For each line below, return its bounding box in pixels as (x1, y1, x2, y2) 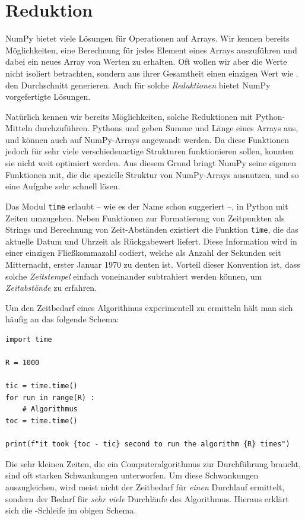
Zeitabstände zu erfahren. (5, 281, 97, 294)
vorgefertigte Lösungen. (5, 90, 91, 103)
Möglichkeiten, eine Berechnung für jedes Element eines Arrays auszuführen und (5, 43, 297, 56)
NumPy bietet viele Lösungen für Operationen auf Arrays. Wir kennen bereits (5, 32, 290, 45)
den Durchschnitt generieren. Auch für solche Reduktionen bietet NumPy (5, 78, 271, 91)
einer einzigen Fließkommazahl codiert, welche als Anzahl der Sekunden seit (5, 246, 281, 259)
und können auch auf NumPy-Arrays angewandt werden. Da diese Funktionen (5, 133, 290, 145)
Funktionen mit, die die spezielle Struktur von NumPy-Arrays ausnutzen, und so (5, 168, 299, 180)
